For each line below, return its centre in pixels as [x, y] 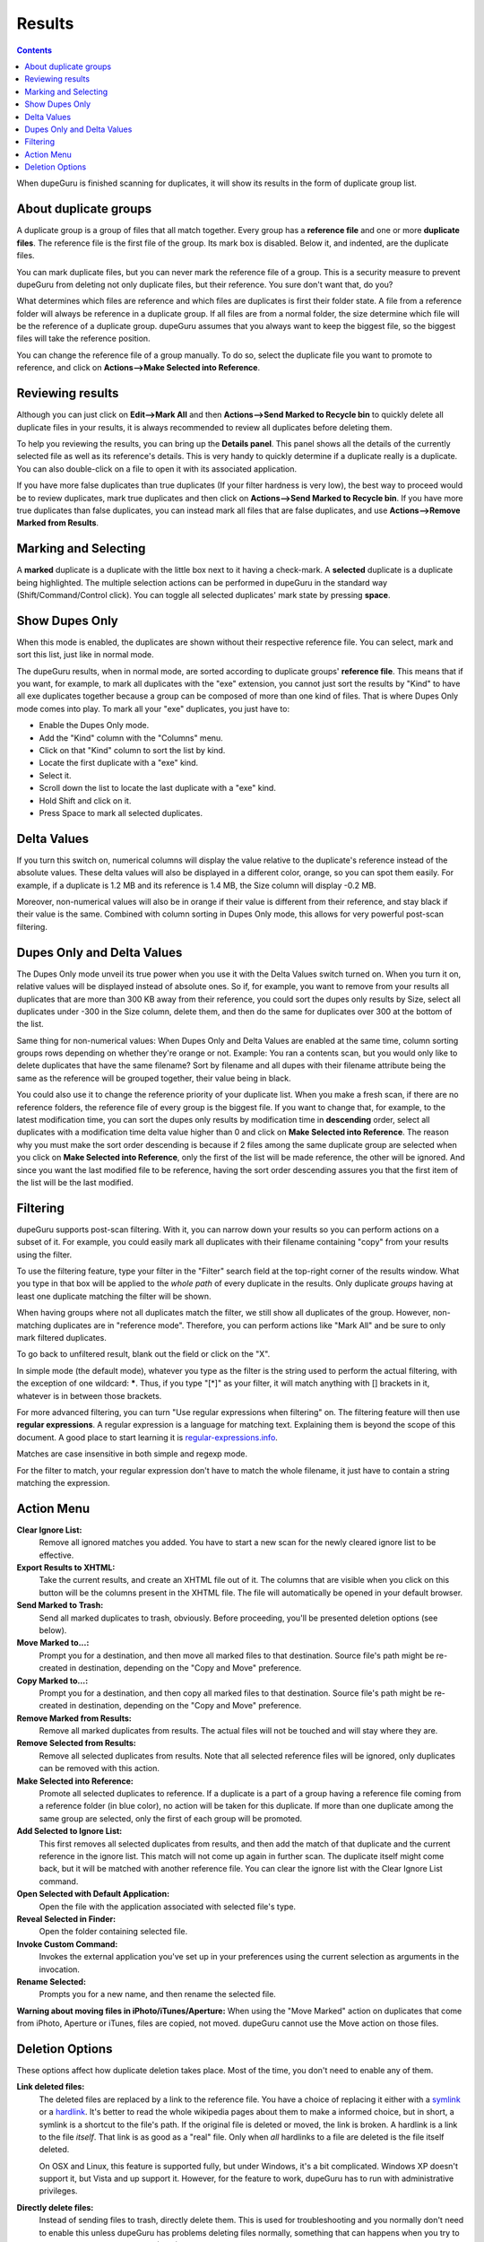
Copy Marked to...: [52, 1681]
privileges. [58, 2191]
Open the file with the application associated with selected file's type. [167, 1907]
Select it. [55, 775]
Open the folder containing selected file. [113, 1932]
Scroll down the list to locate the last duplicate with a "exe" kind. [158, 788]
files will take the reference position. [84, 339]
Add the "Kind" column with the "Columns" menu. [131, 738]
